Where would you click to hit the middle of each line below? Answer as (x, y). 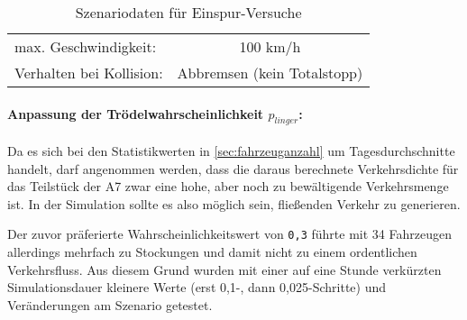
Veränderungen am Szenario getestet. (110, 304)
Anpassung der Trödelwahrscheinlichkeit (136, 113)
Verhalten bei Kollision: (89, 73)
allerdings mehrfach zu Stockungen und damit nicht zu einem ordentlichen (212, 252)
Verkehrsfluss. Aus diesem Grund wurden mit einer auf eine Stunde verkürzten (224, 269)
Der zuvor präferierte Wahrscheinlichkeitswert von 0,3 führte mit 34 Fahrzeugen (229, 234)
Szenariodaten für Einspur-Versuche (188, 12)
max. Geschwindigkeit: (86, 46)
